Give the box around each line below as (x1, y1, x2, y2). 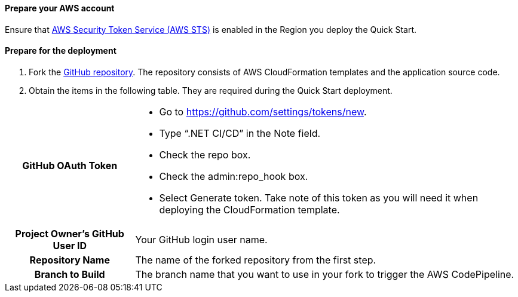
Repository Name (29, 253, 110, 266)
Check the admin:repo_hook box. (159, 170, 308, 182)
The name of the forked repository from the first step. (135, 253, 376, 266)
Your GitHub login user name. (135, 233, 268, 246)
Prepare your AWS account (5, 3, 115, 13)
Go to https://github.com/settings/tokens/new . (159, 105, 367, 118)
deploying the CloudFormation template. (159, 203, 340, 216)
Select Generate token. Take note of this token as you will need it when (159, 191, 479, 204)
